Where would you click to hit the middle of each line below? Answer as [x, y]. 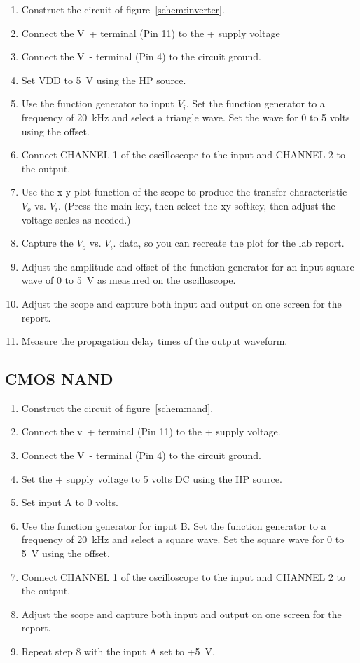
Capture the [47, 243]
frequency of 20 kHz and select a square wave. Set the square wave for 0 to [183, 539]
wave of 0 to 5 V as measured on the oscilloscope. [129, 280]
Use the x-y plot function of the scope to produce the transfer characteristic [184, 192]
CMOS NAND [59, 379]
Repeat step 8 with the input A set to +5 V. [118, 651]
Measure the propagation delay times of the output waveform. [154, 341]
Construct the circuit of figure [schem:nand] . [117, 408]
